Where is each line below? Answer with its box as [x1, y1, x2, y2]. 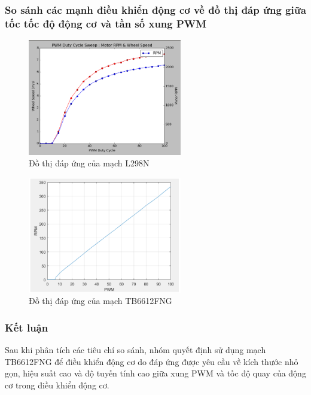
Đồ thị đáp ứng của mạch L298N [29, 157, 150, 169]
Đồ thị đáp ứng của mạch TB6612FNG [29, 294, 172, 307]
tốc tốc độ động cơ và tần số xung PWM [5, 16, 207, 31]
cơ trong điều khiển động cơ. [5, 378, 109, 391]
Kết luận [5, 320, 48, 335]
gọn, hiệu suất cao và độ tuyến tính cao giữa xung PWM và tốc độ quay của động [5, 367, 306, 379]
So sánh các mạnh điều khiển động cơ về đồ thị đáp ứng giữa [5, 2, 306, 17]
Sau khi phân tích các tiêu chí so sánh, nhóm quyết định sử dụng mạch [5, 344, 266, 356]
